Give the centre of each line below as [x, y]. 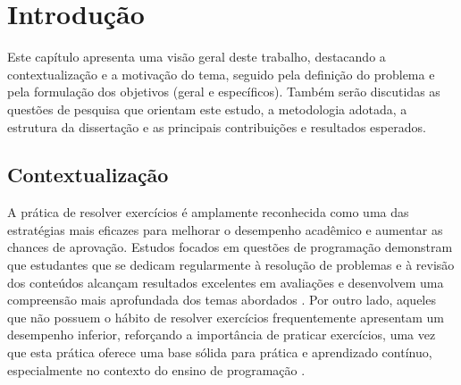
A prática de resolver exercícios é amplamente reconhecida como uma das [208, 212]
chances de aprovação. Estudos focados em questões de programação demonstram [230, 247]
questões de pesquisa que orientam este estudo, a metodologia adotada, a [207, 109]
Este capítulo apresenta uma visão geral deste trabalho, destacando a [197, 57]
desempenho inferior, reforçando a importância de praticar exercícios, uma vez [222, 335]
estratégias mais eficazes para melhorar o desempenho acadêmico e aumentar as [225, 229]
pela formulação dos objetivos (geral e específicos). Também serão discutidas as [224, 92]
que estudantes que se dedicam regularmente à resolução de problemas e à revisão [231, 265]
